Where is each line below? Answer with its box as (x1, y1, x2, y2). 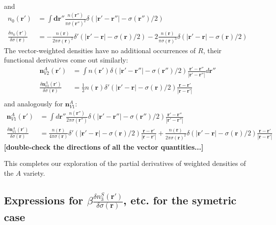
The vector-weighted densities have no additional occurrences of (4, 45, 196, 55)
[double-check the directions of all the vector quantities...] (4, 141, 204, 152)
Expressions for (4, 192, 83, 207)
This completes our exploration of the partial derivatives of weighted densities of (4, 158, 246, 168)
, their (203, 45, 222, 55)
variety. (23, 167, 45, 178)
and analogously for (4, 98, 63, 109)
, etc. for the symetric (123, 192, 237, 207)
